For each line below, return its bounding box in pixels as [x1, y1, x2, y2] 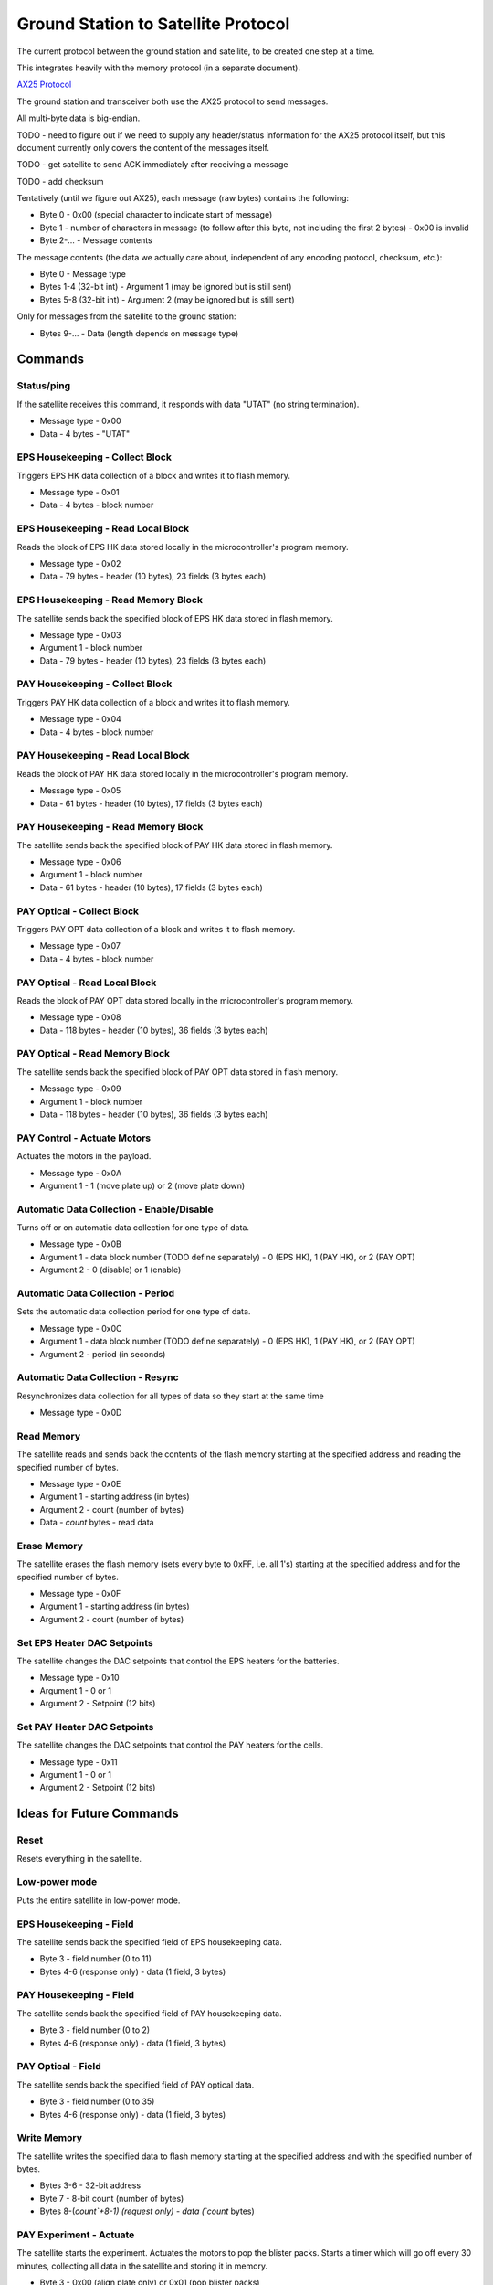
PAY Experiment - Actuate [16, 2228, 135, 2241]
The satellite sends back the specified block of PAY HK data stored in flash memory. [16, 839, 333, 850]
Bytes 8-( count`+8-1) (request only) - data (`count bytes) [39, 2205, 255, 2216]
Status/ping [16, 379, 71, 392]
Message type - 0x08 [39, 1012, 121, 1023]
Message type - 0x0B [39, 1238, 122, 1249]
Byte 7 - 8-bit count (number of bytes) [39, 2193, 184, 2204]
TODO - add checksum [16, 175, 104, 186]
